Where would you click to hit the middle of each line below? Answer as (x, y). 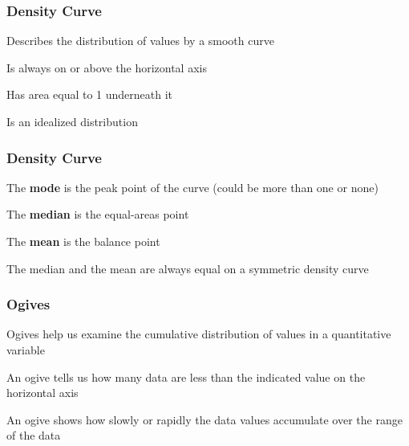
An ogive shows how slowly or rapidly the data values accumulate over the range (204, 419)
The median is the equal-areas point (98, 214)
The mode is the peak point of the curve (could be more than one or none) (192, 187)
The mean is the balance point (83, 241)
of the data (34, 435)
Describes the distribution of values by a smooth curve (140, 41)
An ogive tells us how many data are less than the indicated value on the (186, 376)
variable (26, 350)
